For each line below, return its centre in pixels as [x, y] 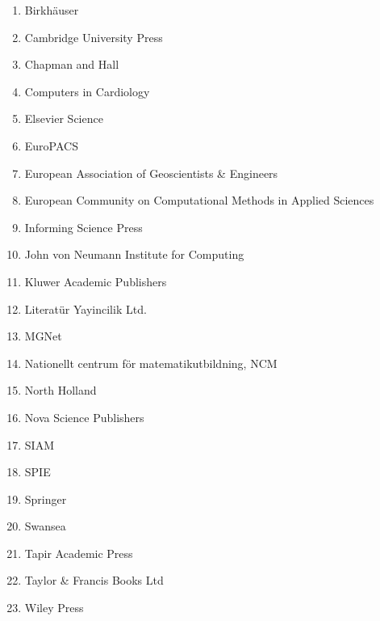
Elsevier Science [64, 118]
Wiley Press [54, 608]
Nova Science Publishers [84, 417]
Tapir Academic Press [79, 553]
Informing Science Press [84, 227]
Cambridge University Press [94, 37]
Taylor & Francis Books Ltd [94, 580]
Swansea [45, 526]
